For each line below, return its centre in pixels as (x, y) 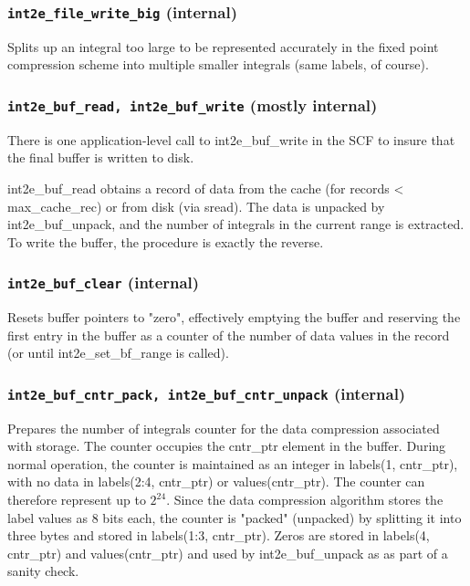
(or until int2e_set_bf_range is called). (118, 353)
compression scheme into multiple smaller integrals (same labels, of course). (218, 64)
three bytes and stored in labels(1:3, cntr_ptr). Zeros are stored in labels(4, (219, 535)
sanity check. (43, 571)
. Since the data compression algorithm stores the (305, 500)
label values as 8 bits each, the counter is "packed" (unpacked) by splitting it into (235, 517)
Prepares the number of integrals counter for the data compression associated (224, 428)
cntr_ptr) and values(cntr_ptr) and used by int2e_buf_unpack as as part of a (228, 553)
